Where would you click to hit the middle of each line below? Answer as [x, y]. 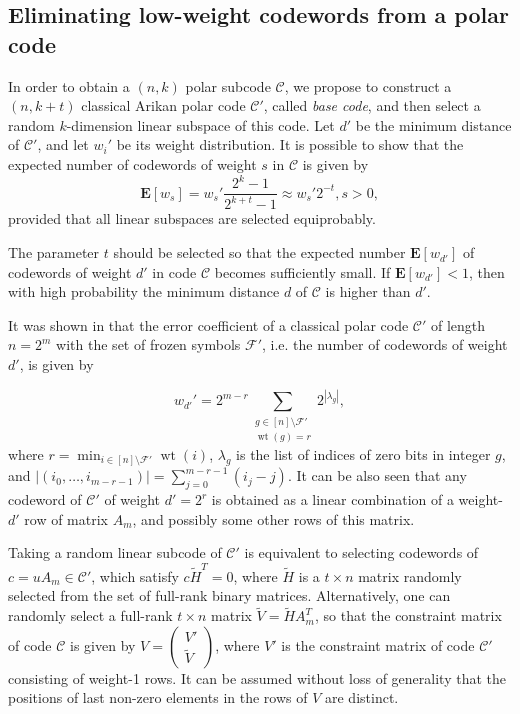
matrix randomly [410, 575]
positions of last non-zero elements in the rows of [158, 697]
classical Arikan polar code [163, 105]
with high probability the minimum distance [144, 291]
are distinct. [361, 697]
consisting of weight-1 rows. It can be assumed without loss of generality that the [257, 677]
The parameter [54, 252]
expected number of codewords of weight [132, 163]
